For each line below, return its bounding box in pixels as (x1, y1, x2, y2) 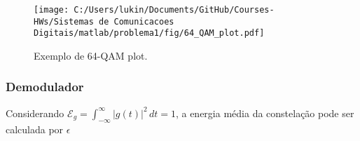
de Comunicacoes (99, 16, 174, 27)
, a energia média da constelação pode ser (175, 105, 354, 120)
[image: (34, 5, 69, 15)
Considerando (6, 105, 64, 120)
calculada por (6, 121, 64, 136)
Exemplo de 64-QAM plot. (34, 48, 148, 62)
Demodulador (6, 78, 84, 95)
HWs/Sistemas (34, 16, 94, 27)
